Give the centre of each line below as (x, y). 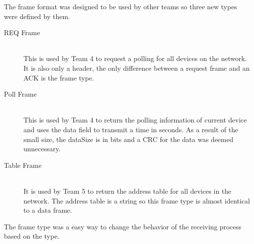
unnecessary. (42, 149)
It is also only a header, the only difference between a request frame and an (137, 68)
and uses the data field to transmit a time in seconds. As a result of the (131, 129)
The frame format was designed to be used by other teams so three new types (121, 6)
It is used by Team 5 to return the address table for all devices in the (127, 191)
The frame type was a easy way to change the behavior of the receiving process (123, 226)
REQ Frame (22, 32)
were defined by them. (37, 16)
